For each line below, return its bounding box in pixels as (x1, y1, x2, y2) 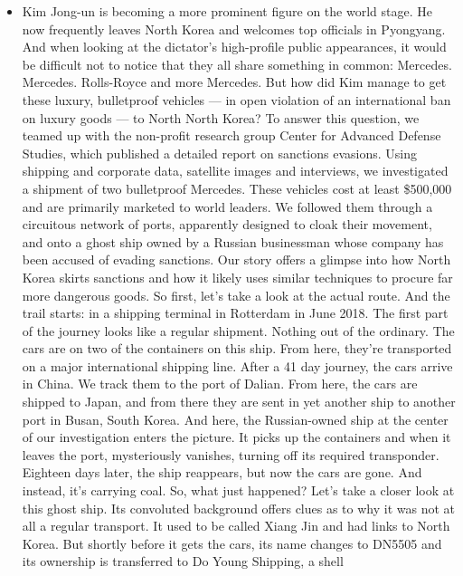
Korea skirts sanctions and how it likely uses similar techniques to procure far (22, 267, 453, 286)
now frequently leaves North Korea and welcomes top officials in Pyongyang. (22, 19, 446, 38)
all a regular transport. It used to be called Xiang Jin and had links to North (22, 516, 450, 535)
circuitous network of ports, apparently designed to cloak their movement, (22, 215, 432, 234)
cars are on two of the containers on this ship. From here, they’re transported (22, 339, 452, 358)
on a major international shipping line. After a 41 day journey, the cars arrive (22, 356, 453, 375)
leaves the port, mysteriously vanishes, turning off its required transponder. (22, 445, 439, 464)
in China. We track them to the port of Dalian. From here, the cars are (22, 374, 418, 393)
